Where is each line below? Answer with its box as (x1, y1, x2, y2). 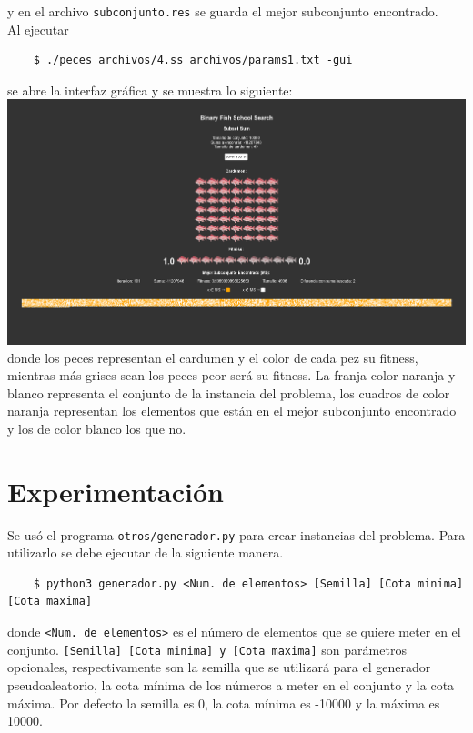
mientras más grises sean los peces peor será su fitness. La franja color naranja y (7, 366, 456, 385)
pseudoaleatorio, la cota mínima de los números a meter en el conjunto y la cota (7, 675, 455, 694)
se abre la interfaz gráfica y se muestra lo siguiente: (7, 80, 293, 99)
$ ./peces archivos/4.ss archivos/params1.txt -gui (33, 54, 353, 67)
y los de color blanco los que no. (7, 418, 186, 437)
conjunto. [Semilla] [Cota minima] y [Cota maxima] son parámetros (7, 639, 407, 658)
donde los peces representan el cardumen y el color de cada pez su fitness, (7, 347, 418, 366)
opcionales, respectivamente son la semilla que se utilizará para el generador (7, 658, 431, 677)
